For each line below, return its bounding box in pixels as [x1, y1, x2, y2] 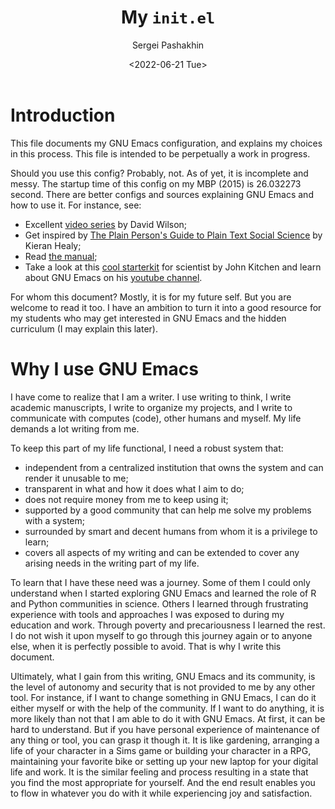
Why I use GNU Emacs [10, 357, 199, 380]
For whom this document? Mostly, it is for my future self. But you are [10, 291, 292, 303]
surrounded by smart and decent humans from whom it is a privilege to [24, 525, 318, 537]
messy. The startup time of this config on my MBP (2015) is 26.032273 [10, 177, 302, 190]
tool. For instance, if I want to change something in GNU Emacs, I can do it [10, 691, 317, 703]
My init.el [120, 6, 216, 29]
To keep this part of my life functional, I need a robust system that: [10, 442, 284, 454]
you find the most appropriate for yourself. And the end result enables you [10, 776, 316, 788]
